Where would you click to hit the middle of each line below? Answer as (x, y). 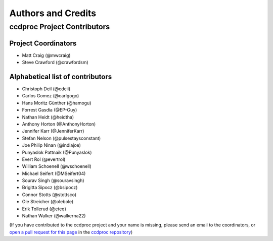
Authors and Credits (53, 13)
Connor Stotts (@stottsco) (49, 195)
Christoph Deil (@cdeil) (46, 89)
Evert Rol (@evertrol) (44, 159)
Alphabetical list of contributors (61, 76)
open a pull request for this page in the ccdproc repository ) (71, 232)
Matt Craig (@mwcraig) (46, 55)
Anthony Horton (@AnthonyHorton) (59, 124)
